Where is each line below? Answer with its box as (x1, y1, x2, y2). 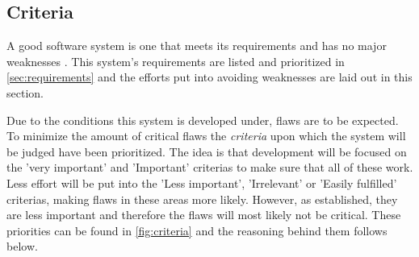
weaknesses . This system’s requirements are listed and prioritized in (6, 52, 345, 69)
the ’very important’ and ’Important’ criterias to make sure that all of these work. (6, 159, 413, 176)
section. (6, 84, 44, 101)
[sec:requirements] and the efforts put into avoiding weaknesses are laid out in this (6, 68, 413, 85)
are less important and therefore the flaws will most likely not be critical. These (6, 206, 401, 223)
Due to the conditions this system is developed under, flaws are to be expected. (6, 111, 399, 128)
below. (6, 238, 38, 255)
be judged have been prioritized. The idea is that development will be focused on (6, 143, 407, 160)
